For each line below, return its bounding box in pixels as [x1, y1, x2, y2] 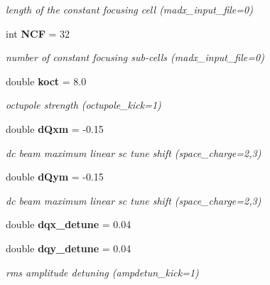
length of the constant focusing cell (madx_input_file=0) [6, 2, 253, 16]
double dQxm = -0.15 [6, 121, 104, 136]
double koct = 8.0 [6, 73, 87, 88]
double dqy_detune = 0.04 [6, 240, 131, 255]
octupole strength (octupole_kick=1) [6, 97, 161, 112]
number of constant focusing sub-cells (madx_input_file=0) [6, 50, 264, 65]
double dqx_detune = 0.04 [6, 217, 131, 232]
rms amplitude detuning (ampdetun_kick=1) [6, 264, 199, 279]
